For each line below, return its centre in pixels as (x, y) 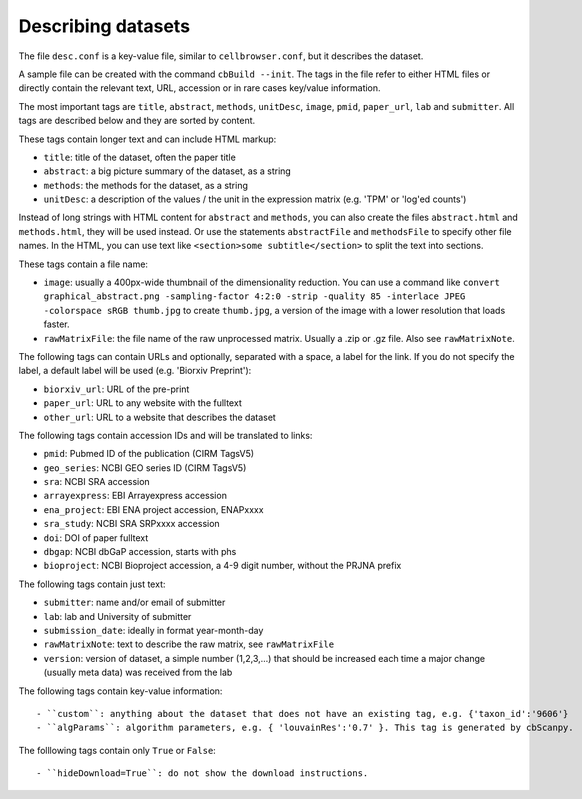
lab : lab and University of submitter (117, 616)
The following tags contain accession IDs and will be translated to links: (165, 435)
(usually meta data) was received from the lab (138, 672)
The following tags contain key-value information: (120, 691)
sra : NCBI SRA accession (96, 482)
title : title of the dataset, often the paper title (140, 157)
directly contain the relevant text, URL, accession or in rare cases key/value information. (199, 88)
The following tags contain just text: (92, 584)
